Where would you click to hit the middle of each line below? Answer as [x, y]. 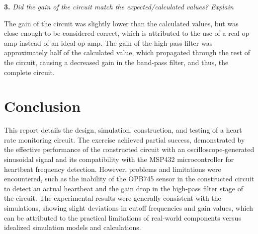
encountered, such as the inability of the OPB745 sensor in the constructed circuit [129, 179]
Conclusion [43, 106]
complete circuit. [29, 72]
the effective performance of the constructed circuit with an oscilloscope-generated [129, 149]
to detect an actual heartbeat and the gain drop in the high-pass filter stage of [124, 188]
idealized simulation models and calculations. [73, 227]
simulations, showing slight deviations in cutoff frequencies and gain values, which [129, 208]
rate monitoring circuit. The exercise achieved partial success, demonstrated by [125, 139]
